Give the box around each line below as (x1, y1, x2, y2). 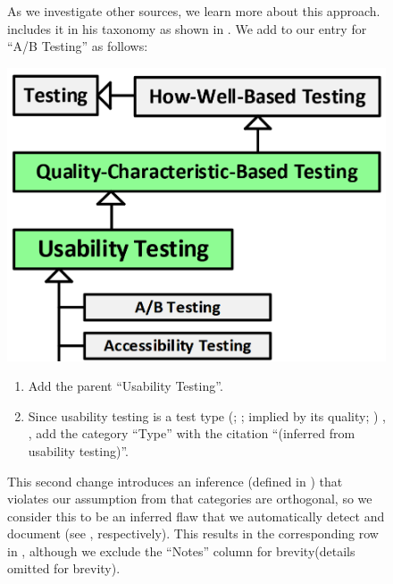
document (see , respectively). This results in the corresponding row (7, 524, 379, 543)
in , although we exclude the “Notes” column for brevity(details (7, 541, 355, 560)
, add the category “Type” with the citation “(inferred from (28, 424, 355, 443)
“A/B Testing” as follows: (7, 37, 148, 55)
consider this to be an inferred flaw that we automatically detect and (7, 506, 385, 525)
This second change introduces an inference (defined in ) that (7, 471, 343, 490)
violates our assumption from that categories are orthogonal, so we (7, 489, 372, 508)
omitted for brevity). (7, 559, 121, 578)
